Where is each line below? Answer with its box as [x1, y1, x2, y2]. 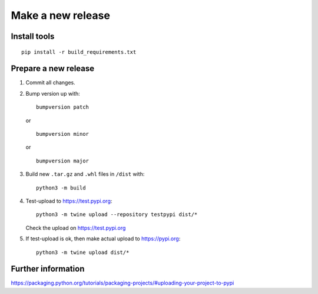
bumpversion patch [36, 104, 90, 110]
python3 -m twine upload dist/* [36, 249, 130, 256]
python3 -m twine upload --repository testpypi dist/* [36, 211, 198, 218]
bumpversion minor [36, 130, 90, 138]
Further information [11, 264, 85, 274]
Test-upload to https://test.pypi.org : [25, 197, 112, 204]
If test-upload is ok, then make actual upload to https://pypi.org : [25, 235, 181, 242]
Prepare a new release [11, 64, 95, 74]
